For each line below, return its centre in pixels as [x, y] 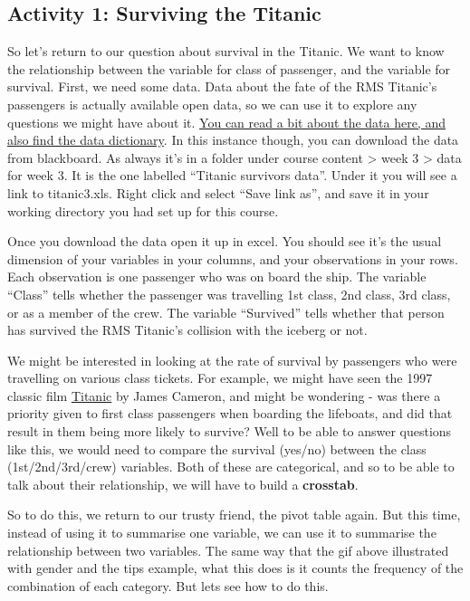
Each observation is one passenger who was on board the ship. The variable [217, 277]
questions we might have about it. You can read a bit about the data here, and [227, 122]
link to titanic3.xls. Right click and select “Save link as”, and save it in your [218, 192]
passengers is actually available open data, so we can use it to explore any [212, 104]
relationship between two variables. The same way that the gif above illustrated [228, 550]
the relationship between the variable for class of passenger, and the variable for [229, 68]
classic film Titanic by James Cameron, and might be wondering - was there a [224, 395]
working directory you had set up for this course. [143, 210]
